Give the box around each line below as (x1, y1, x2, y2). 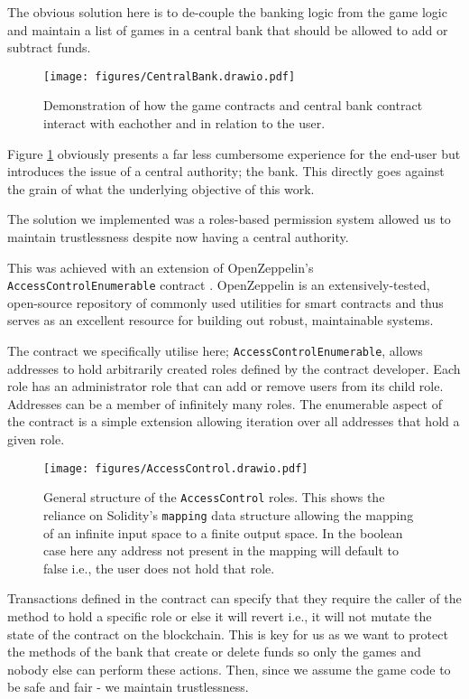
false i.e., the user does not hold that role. (43, 558, 275, 577)
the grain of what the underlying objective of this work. (7, 179, 315, 198)
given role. (7, 430, 65, 449)
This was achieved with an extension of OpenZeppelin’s (7, 257, 314, 276)
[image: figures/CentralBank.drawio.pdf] (43, 70, 296, 83)
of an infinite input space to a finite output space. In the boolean (43, 523, 403, 542)
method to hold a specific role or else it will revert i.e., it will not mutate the (7, 607, 432, 625)
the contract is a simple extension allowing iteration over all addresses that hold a (7, 412, 460, 431)
